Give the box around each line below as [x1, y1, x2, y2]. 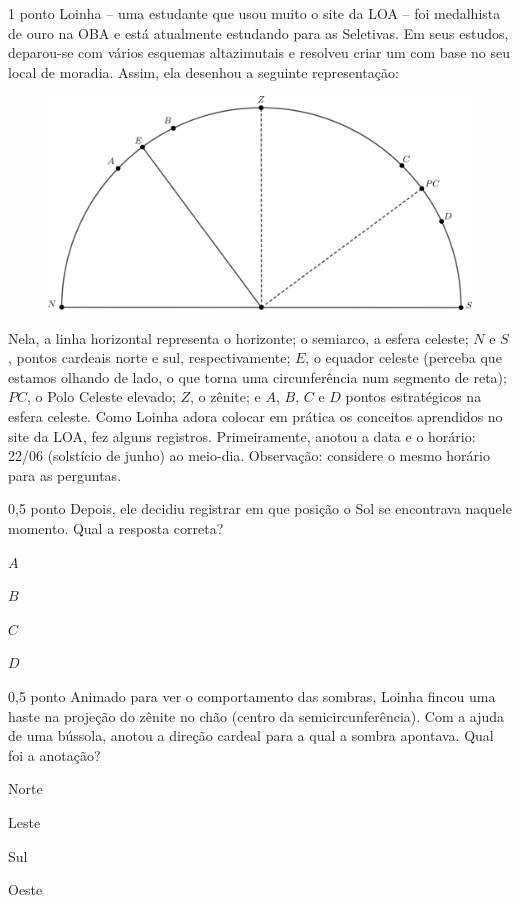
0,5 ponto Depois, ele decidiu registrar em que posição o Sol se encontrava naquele [8, 498, 512, 519]
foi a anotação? [8, 744, 101, 765]
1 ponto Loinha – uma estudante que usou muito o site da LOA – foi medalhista [8, 3, 501, 23]
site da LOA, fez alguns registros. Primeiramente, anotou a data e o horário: [8, 425, 476, 446]
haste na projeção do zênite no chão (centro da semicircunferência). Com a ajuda [8, 705, 505, 726]
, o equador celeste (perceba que [305, 347, 502, 368]
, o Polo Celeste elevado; [27, 386, 176, 407]
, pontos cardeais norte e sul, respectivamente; [8, 347, 291, 368]
